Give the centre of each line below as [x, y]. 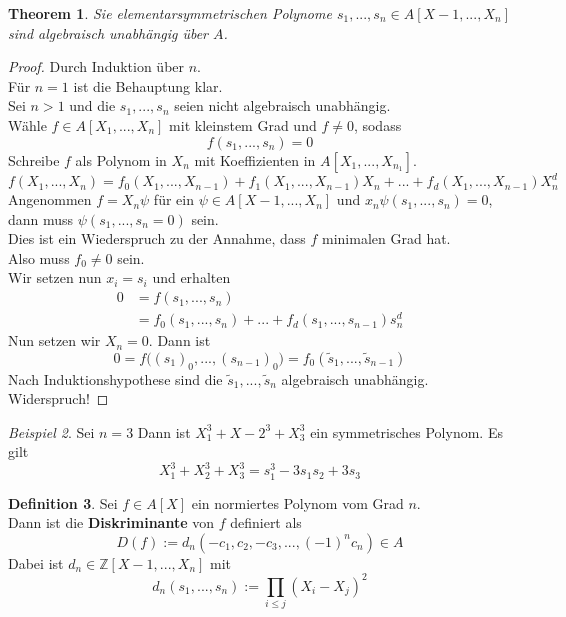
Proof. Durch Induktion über [96, 66]
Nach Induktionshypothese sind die [115, 378]
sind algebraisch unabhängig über [108, 32]
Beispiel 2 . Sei [51, 431]
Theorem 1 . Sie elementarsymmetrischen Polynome [170, 13]
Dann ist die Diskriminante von [111, 522]
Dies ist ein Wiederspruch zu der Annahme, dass [157, 238]
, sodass [377, 124]
